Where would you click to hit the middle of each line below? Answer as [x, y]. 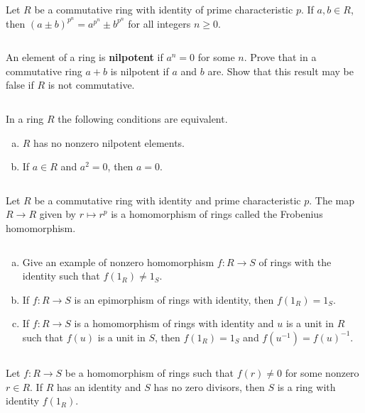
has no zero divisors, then [209, 386]
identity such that [61, 276]
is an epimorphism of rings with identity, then [174, 299]
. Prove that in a [280, 57]
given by [58, 214]
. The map [332, 200]
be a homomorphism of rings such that [149, 372]
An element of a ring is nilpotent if [85, 57]
